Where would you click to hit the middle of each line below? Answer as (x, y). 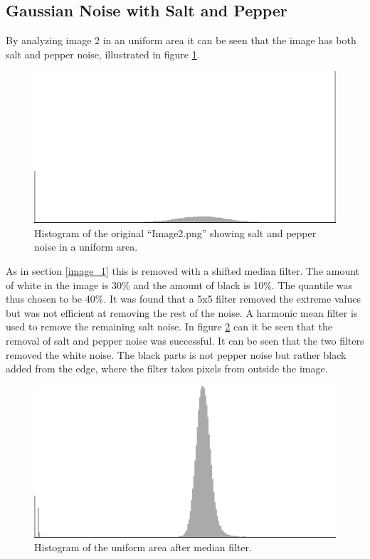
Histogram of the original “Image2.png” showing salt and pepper (175, 233)
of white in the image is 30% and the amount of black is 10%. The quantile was (179, 284)
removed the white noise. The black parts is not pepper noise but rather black (176, 354)
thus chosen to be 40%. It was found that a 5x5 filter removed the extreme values (183, 299)
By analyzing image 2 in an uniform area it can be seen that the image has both (181, 40)
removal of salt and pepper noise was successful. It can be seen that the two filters (185, 340)
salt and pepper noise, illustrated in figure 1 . (103, 54)
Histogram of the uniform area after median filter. (143, 547)
